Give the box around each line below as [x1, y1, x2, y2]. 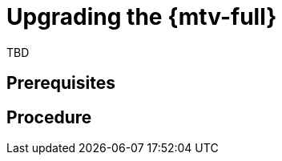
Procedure [6, 107, 92, 127]
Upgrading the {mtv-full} [6, 3, 277, 30]
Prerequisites [6, 73, 115, 94]
